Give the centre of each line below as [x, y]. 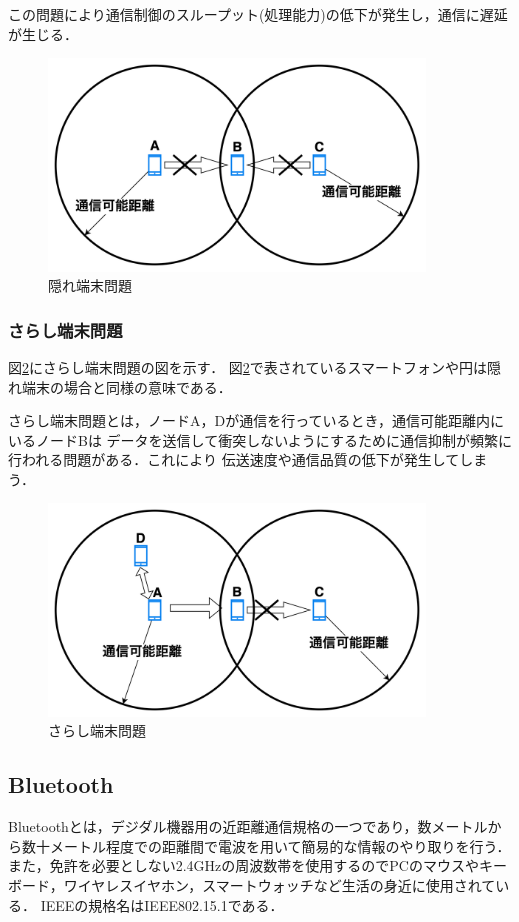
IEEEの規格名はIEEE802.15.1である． [162, 904]
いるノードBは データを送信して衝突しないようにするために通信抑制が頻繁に [260, 439]
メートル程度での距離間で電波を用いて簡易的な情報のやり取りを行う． [280, 845]
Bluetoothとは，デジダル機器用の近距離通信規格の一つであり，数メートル [248, 826]
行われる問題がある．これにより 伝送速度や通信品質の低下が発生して [234, 459]
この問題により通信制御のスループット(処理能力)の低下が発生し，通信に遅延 [258, 14]
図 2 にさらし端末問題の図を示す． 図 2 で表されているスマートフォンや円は [247, 366]
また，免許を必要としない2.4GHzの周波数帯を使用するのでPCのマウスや [243, 865]
